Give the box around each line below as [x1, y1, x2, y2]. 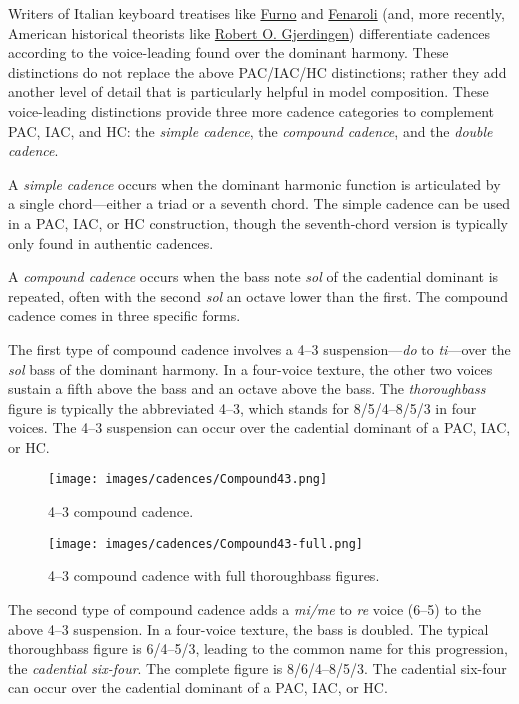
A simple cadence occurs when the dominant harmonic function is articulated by [8, 173, 501, 194]
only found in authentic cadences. [8, 232, 214, 253]
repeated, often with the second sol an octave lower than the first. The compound [8, 285, 509, 306]
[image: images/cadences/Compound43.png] [48, 472, 328, 487]
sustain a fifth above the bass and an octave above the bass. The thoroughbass [8, 378, 486, 399]
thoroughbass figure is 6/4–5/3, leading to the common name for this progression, [8, 638, 508, 659]
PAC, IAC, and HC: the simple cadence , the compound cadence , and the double [8, 120, 493, 141]
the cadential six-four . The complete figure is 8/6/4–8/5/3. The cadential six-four [8, 657, 507, 678]
